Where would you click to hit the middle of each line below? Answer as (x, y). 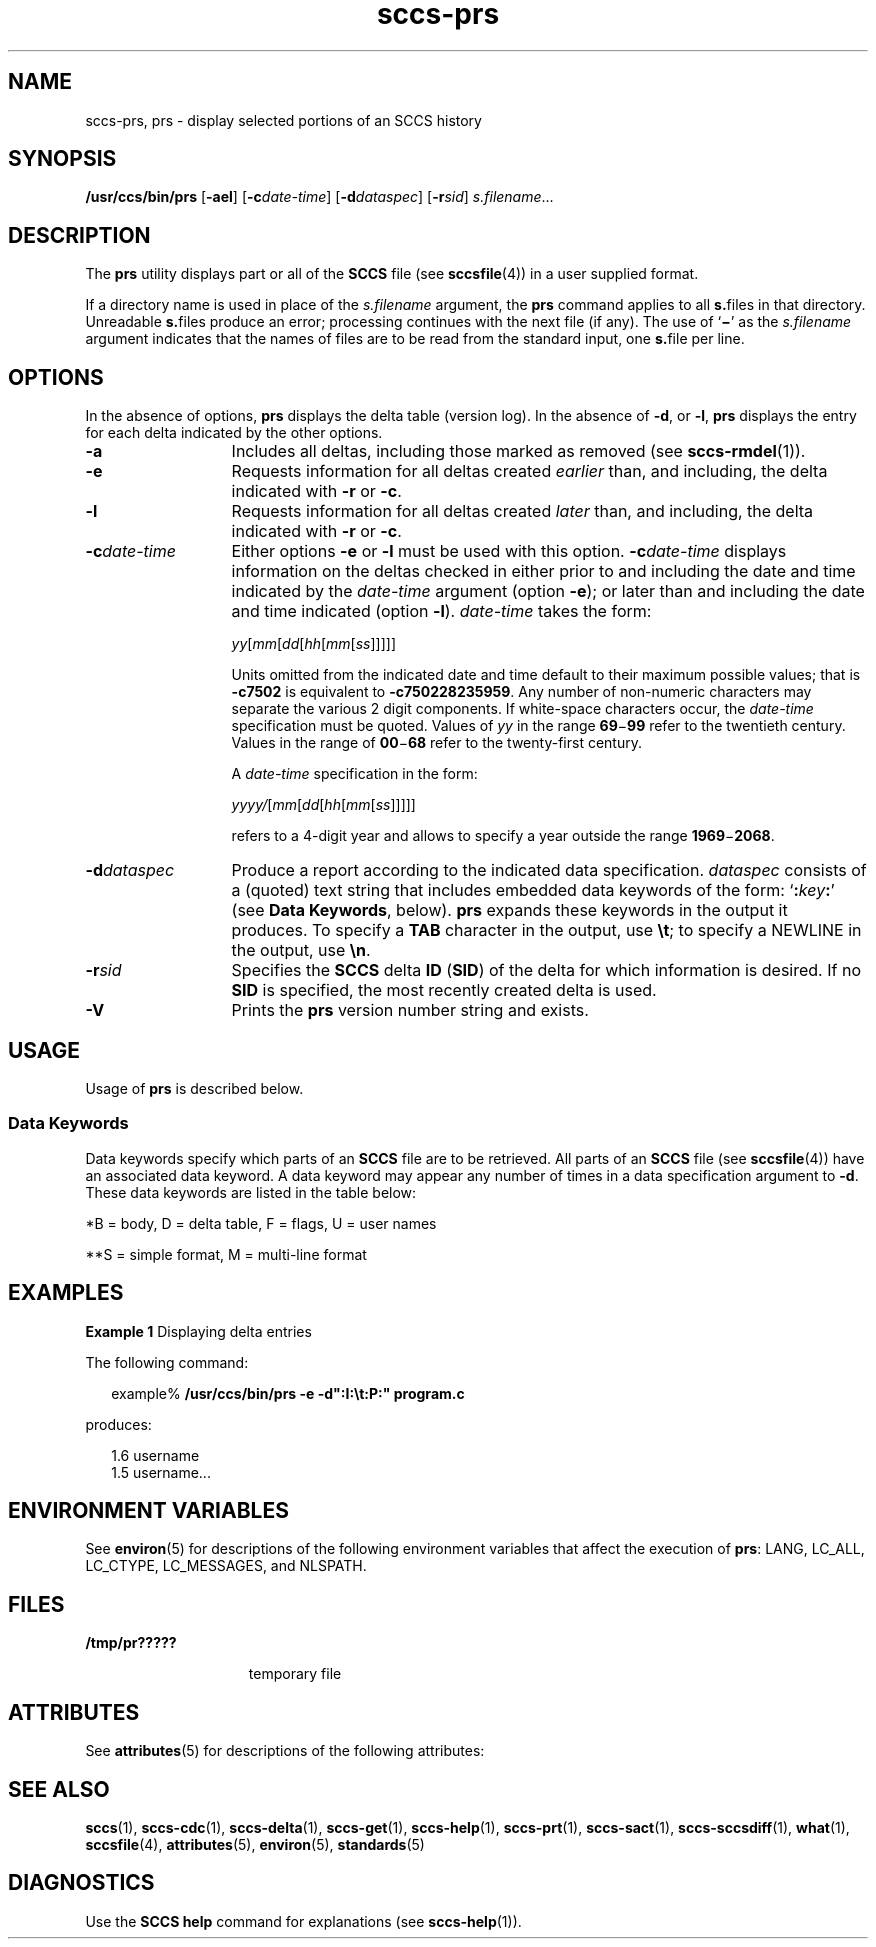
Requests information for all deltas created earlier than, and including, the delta (529, 471)
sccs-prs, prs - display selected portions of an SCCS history (283, 120)
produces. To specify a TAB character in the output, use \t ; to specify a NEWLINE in (546, 930)
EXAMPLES (66, 1293)
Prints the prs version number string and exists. (410, 1010)
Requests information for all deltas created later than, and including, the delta (522, 511)
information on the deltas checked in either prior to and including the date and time (543, 571)
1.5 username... (161, 1472)
